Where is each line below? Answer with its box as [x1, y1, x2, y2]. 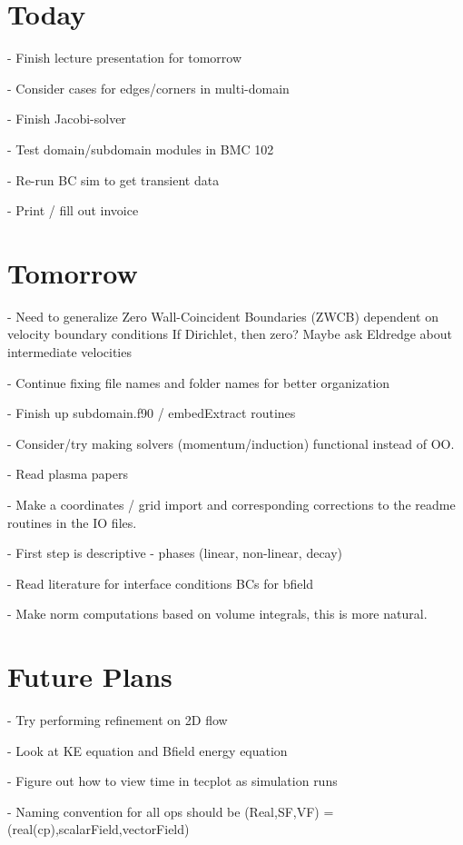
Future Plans [7, 658, 172, 695]
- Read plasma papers [7, 464, 128, 483]
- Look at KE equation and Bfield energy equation [7, 741, 288, 760]
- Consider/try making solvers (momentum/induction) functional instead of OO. [7, 433, 455, 452]
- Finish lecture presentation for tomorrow [7, 48, 241, 67]
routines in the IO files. [7, 512, 137, 532]
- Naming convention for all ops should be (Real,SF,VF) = [7, 801, 334, 820]
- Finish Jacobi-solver [7, 109, 126, 128]
